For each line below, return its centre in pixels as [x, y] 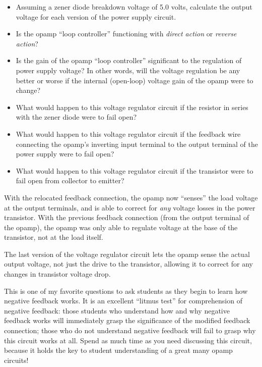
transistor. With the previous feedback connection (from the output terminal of [127, 217]
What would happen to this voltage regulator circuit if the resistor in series [132, 107]
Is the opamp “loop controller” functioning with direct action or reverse [126, 34]
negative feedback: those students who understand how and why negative [117, 310]
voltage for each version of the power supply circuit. [96, 16]
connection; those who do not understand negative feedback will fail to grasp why [130, 330]
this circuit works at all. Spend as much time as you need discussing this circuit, [128, 340]
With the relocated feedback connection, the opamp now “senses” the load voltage [131, 197]
